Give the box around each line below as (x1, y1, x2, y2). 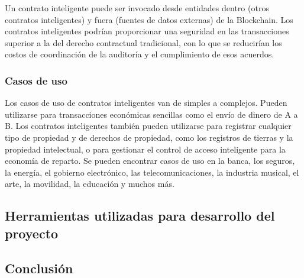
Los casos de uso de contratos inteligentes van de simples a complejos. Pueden (5, 96, 287, 109)
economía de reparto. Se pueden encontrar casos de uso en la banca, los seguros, (5, 154, 295, 167)
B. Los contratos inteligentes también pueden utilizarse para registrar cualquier (5, 119, 292, 132)
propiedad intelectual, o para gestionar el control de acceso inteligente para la (5, 143, 286, 155)
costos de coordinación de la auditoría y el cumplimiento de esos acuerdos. (5, 48, 274, 60)
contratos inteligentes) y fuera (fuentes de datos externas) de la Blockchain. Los (5, 13, 293, 25)
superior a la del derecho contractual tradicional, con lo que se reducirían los (5, 36, 282, 49)
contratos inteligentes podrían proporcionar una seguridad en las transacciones (5, 25, 289, 37)
